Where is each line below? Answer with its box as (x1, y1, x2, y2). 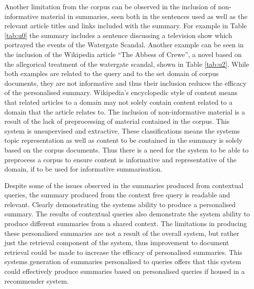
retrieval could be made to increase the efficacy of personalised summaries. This (4, 247, 242, 257)
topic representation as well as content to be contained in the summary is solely (4, 135, 243, 145)
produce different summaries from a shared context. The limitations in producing (4, 218, 247, 229)
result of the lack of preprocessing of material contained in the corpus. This (4, 116, 230, 126)
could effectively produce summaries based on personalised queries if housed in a (4, 266, 245, 276)
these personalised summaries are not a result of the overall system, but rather (4, 228, 239, 238)
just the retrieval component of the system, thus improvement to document (4, 237, 229, 248)
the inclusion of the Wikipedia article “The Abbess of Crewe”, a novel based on (4, 49, 242, 59)
